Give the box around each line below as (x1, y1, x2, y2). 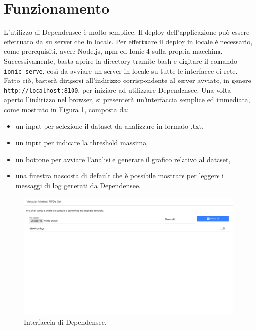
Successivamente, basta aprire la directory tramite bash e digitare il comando (4, 55, 238, 66)
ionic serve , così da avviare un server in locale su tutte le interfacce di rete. (4, 65, 238, 76)
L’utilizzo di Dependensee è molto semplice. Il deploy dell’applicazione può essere (4, 27, 250, 37)
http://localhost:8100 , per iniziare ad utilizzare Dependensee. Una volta (4, 84, 231, 95)
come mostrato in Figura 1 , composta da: (4, 104, 129, 114)
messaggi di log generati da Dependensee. (15, 180, 141, 190)
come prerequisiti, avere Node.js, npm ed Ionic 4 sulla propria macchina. (4, 46, 223, 56)
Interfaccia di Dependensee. (24, 317, 107, 327)
